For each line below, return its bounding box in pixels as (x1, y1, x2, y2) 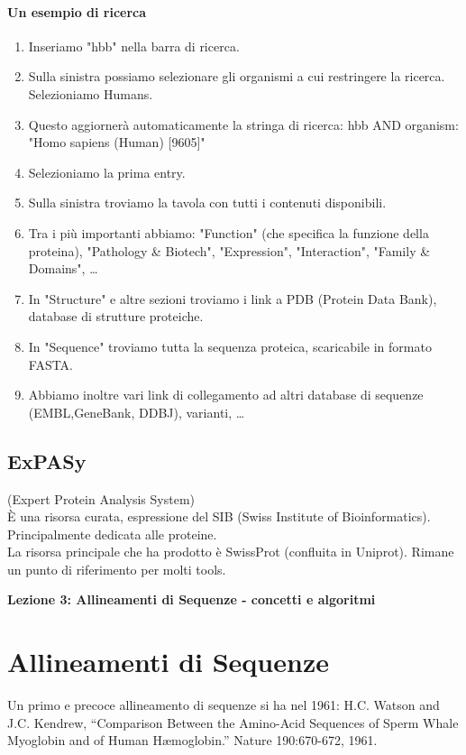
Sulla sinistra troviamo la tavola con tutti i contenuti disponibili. (28, 193, 387, 212)
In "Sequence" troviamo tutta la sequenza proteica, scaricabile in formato (28, 336, 432, 355)
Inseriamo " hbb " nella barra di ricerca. (28, 36, 240, 55)
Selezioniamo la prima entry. (28, 162, 186, 181)
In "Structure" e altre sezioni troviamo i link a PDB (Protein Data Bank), (28, 289, 437, 308)
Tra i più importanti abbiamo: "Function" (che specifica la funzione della (28, 223, 429, 242)
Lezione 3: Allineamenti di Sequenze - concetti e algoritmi (7, 590, 376, 609)
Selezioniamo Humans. (28, 84, 153, 103)
